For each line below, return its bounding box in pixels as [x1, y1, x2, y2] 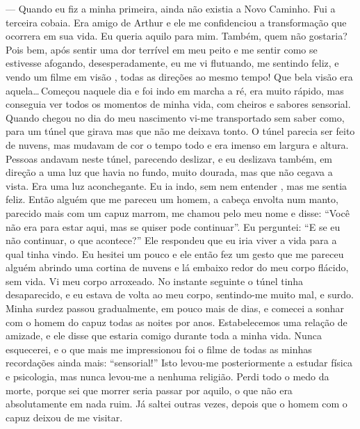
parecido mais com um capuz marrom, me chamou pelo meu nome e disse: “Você [6, 205, 350, 220]
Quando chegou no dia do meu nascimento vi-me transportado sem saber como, [6, 110, 345, 124]
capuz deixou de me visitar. [6, 410, 123, 424]
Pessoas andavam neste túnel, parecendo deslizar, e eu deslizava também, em [6, 151, 333, 165]
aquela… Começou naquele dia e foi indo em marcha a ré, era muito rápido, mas [6, 83, 344, 97]
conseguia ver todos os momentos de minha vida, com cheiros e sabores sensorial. [6, 97, 351, 111]
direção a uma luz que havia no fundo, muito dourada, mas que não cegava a [6, 165, 333, 179]
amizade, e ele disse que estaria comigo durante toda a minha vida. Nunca [6, 328, 322, 343]
